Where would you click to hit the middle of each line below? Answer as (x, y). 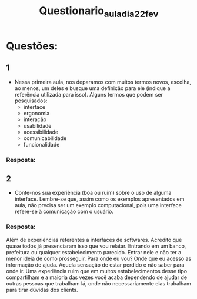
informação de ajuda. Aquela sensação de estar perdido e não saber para (95, 265)
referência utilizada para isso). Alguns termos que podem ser (89, 94)
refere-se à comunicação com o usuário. (64, 212)
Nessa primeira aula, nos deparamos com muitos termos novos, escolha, (103, 82)
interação (35, 119)
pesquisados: (31, 101)
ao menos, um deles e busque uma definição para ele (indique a (92, 88)
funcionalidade (41, 144)
